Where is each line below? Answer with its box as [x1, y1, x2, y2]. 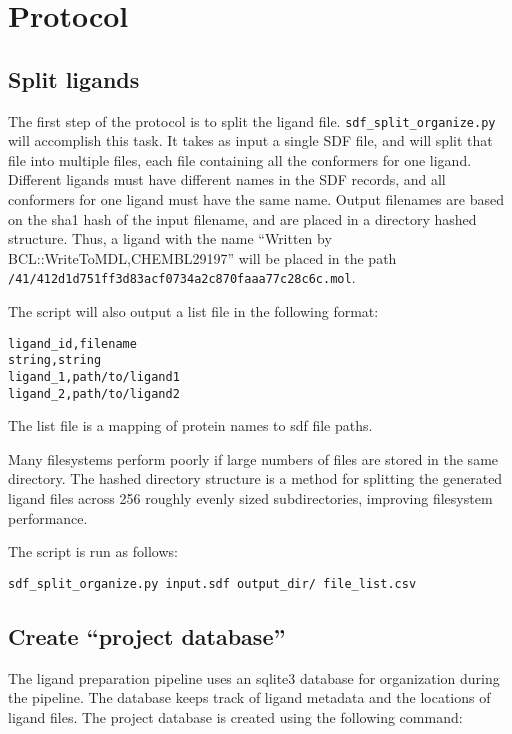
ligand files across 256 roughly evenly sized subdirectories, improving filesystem [8, 488, 493, 509]
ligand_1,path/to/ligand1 [8, 369, 180, 384]
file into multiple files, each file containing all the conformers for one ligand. [8, 149, 472, 170]
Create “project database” [8, 620, 286, 651]
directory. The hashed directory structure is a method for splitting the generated [8, 468, 503, 489]
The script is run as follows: [8, 541, 178, 562]
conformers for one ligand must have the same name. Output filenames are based [8, 189, 504, 210]
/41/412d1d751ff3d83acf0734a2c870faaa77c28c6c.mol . [8, 267, 356, 288]
